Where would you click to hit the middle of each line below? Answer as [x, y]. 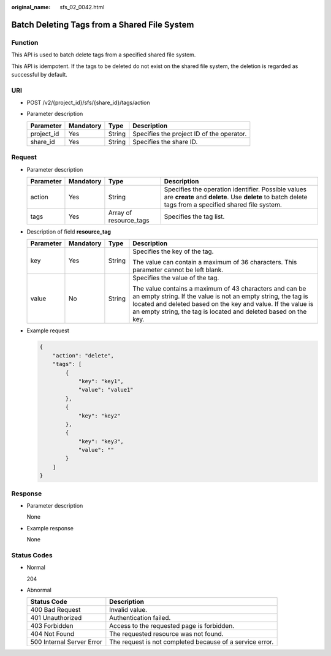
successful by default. [39, 74]
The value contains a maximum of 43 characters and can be [219, 289]
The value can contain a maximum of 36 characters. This [215, 262]
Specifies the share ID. [165, 142]
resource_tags [129, 220]
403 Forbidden [52, 626]
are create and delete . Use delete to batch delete [236, 197]
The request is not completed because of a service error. [192, 642]
